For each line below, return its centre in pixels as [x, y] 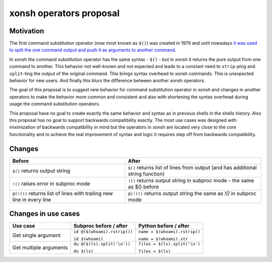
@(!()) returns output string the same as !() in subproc [192, 193]
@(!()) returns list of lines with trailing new [63, 193]
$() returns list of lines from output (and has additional [192, 167]
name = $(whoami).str [163, 239]
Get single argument [37, 235]
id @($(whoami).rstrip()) [103, 232]
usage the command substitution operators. [55, 104]
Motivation [27, 31]
